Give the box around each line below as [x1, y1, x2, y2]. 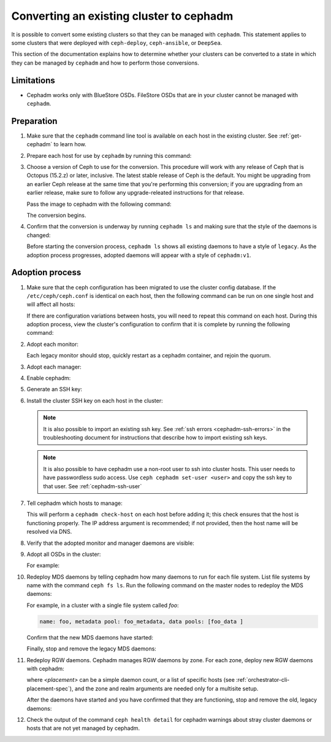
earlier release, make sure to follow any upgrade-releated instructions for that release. [26, 189, 245, 197]
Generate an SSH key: [26, 386, 83, 393]
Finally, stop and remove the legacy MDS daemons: [26, 645, 156, 652]
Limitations [11, 75, 55, 85]
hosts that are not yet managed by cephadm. [26, 725, 140, 732]
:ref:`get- [279, 132, 302, 139]
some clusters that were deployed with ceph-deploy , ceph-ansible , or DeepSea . [11, 39, 223, 46]
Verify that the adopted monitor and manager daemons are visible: [26, 539, 194, 547]
